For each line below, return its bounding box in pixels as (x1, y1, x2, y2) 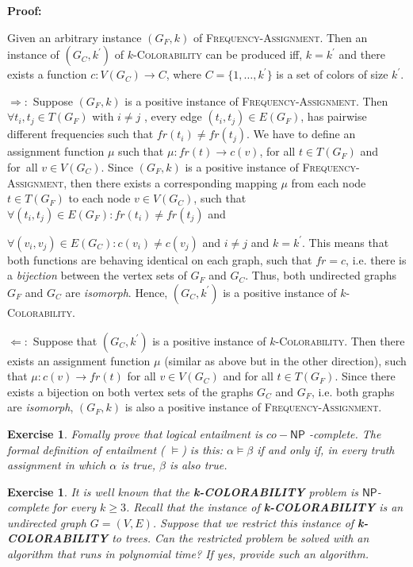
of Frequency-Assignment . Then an (193, 29, 368, 45)
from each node (291, 174, 366, 191)
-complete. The (308, 425, 381, 442)
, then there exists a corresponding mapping (63, 174, 277, 191)
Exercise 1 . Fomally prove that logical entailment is (7, 425, 263, 442)
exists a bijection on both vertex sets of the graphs (7, 383, 254, 399)
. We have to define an (246, 125, 356, 142)
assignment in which (7, 457, 106, 473)
